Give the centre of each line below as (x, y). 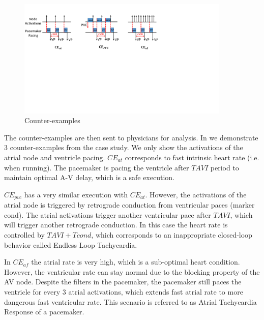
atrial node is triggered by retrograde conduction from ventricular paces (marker (129, 205)
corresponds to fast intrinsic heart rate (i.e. (192, 157)
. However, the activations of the (196, 194)
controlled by (24, 235)
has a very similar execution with (76, 194)
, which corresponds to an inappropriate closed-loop (172, 235)
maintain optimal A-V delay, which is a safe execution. (89, 177)
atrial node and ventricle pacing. (55, 157)
